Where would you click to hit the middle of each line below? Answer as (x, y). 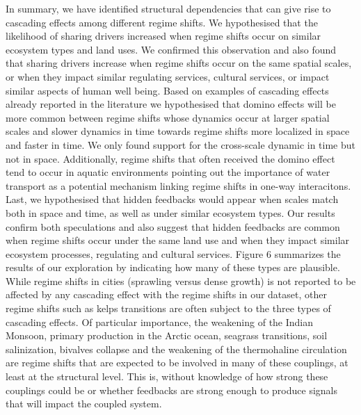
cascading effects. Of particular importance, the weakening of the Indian (160, 322)
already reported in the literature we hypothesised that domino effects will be (171, 104)
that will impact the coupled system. (84, 404)
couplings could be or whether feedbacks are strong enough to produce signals (171, 390)
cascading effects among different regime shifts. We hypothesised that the (162, 22)
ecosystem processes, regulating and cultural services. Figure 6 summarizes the (173, 253)
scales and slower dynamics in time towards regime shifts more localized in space (178, 131)
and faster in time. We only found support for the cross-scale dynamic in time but (181, 144)
